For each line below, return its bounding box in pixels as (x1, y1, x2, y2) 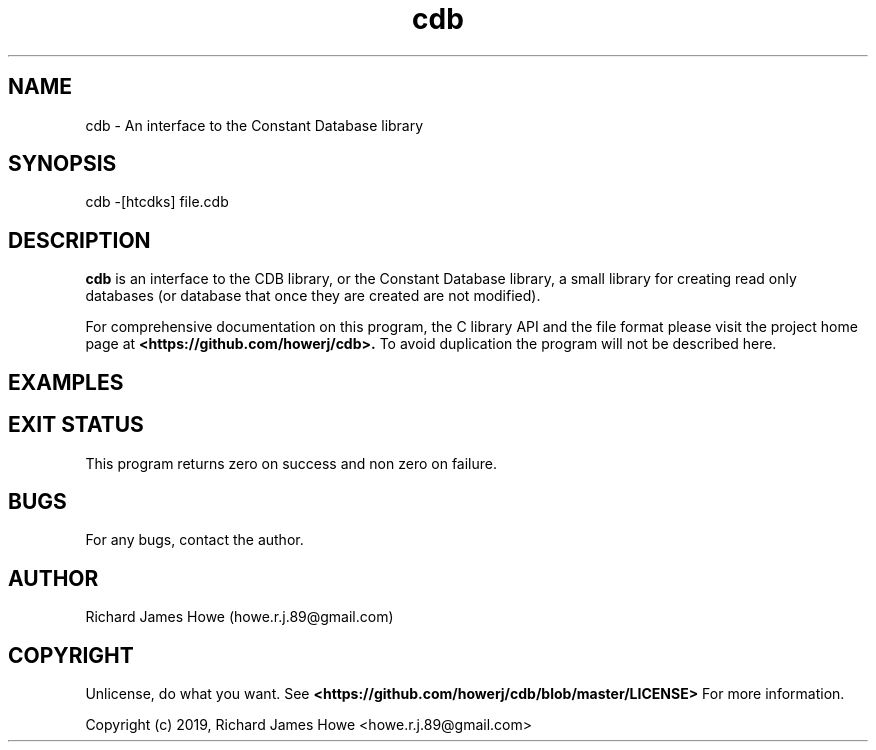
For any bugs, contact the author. (85, 531, 304, 549)
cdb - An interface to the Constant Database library (85, 116, 424, 134)
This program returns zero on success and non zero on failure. (85, 454, 497, 472)
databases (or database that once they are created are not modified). (85, 287, 541, 305)
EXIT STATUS (8, 412, 144, 438)
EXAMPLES (8, 369, 124, 395)
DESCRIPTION (8, 227, 151, 253)
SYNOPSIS (8, 151, 117, 177)
